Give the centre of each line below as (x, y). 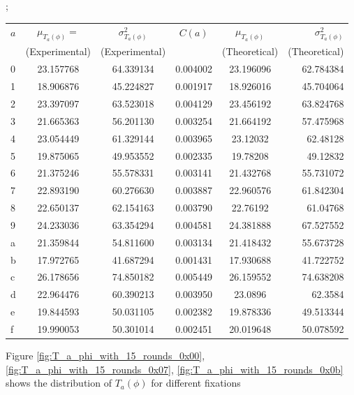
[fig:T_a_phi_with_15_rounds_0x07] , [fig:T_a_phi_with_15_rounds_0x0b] (175, 369)
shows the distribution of (59, 383)
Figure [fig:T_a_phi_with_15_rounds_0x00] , (105, 356)
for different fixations (196, 383)
